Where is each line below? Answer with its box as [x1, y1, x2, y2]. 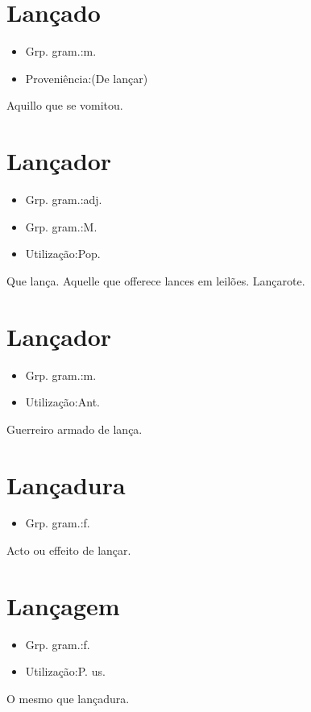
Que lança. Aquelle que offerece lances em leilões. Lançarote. [6, 272, 305, 289]
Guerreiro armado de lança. [6, 420, 143, 437]
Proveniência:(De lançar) [25, 69, 148, 86]
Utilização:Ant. [25, 393, 100, 410]
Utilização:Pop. [25, 245, 101, 262]
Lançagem [6, 589, 120, 622]
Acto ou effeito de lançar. [6, 542, 131, 559]
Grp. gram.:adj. [25, 191, 102, 208]
